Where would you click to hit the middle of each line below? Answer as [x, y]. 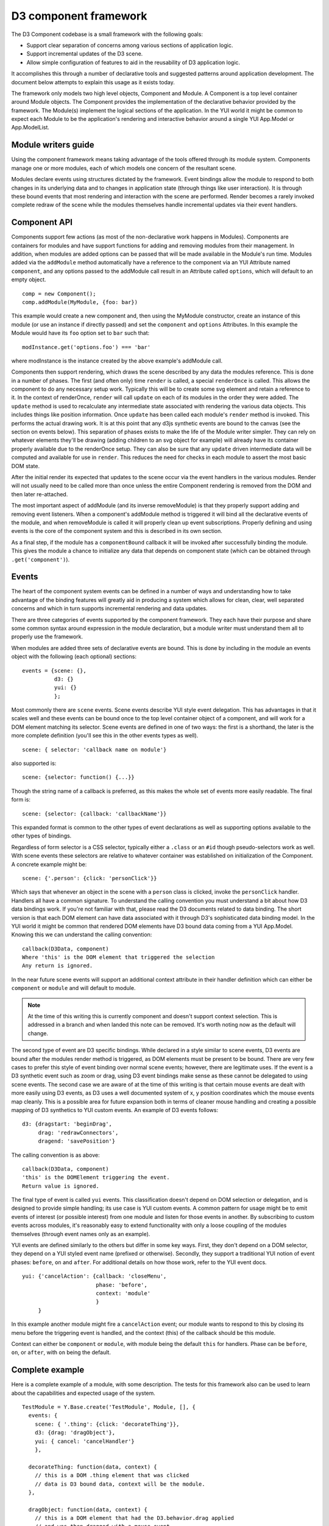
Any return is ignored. [58, 966]
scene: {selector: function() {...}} [79, 777]
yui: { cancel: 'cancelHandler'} [85, 1441]
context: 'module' [123, 1293]
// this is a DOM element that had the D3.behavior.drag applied [134, 1518]
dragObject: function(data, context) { [88, 1510]
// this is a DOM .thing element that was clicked [112, 1475]
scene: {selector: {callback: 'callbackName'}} [94, 814]
